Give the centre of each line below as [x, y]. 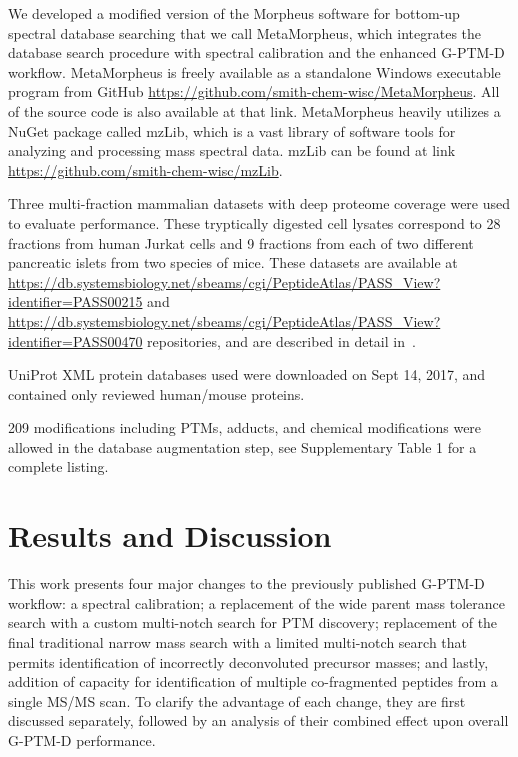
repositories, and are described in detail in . [281, 340]
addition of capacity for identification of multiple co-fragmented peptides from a [253, 681]
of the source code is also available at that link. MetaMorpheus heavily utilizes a [254, 110]
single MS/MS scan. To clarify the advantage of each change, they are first [237, 700]
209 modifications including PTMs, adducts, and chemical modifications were [245, 427]
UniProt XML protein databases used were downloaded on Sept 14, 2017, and [247, 374]
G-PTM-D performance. [82, 739]
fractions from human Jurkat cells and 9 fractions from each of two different [241, 242]
